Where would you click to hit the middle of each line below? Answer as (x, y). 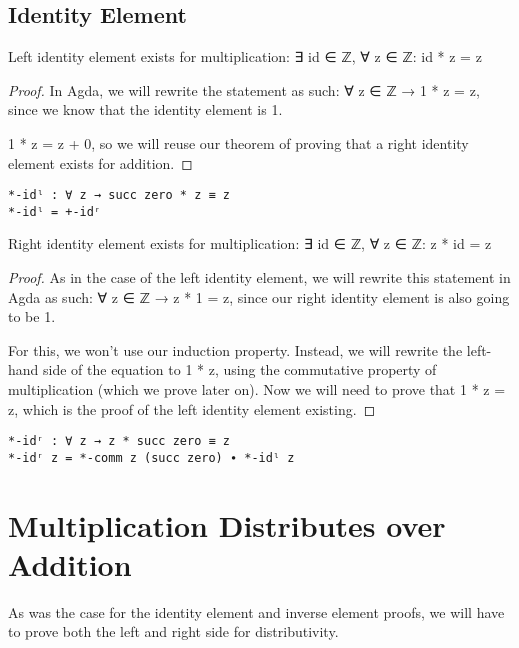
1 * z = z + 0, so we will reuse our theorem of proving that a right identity (238, 142)
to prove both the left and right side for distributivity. (173, 631)
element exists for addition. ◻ (100, 162)
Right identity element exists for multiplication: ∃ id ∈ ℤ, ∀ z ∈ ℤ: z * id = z (250, 243)
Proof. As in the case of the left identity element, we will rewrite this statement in (259, 277)
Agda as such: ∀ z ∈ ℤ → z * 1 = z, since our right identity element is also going (259, 296)
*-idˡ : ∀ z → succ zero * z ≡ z (119, 195)
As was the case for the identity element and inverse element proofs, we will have (256, 611)
